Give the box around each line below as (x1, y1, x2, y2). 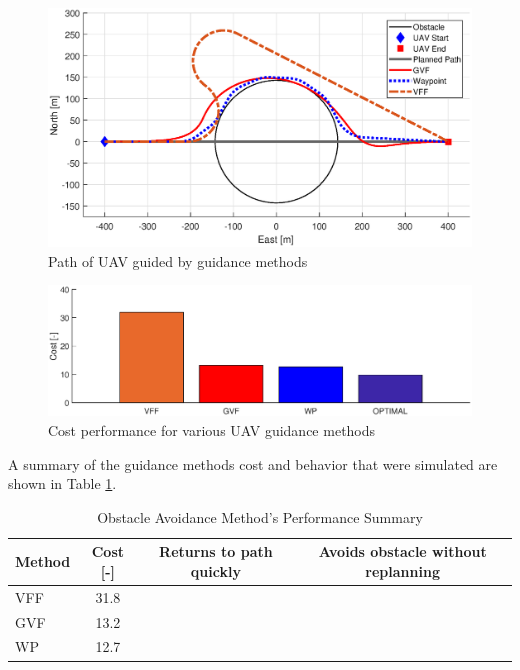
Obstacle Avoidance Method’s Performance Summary (97, 506, 423, 527)
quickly (190, 560, 241, 581)
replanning (365, 560, 440, 581)
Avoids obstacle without (318, 541, 487, 562)
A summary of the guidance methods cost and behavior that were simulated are (8, 453, 498, 474)
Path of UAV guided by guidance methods (48, 250, 308, 271)
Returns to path (159, 541, 273, 562)
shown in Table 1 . (8, 473, 117, 494)
